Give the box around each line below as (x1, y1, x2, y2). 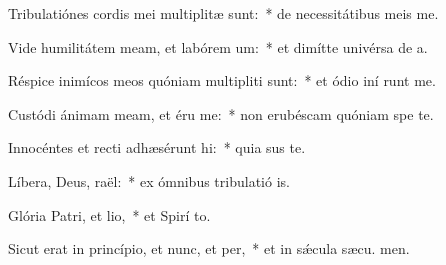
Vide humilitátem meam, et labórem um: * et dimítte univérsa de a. (8, 36, 428, 57)
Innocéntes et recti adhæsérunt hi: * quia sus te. (8, 137, 306, 158)
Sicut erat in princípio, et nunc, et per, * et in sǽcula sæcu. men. (8, 238, 410, 259)
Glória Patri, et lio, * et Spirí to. (8, 204, 211, 225)
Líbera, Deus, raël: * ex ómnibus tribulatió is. (8, 170, 290, 191)
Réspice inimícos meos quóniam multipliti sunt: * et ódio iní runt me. (8, 70, 436, 91)
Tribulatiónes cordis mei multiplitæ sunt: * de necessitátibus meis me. (8, 3, 439, 23)
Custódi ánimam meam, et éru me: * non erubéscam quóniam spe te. (8, 103, 434, 124)
